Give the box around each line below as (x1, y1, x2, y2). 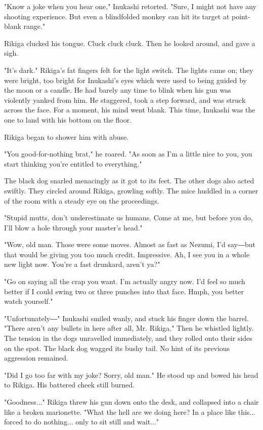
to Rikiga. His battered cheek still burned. (4, 379, 135, 390)
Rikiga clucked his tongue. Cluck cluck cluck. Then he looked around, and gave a (4, 37, 255, 48)
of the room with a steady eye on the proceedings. (4, 195, 159, 206)
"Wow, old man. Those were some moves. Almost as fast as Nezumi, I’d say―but (4, 239, 255, 250)
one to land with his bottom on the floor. (4, 114, 132, 125)
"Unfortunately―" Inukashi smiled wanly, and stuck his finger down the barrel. (4, 312, 249, 323)
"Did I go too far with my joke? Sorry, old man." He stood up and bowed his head (4, 369, 258, 380)
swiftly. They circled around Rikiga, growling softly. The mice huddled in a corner (4, 185, 258, 196)
